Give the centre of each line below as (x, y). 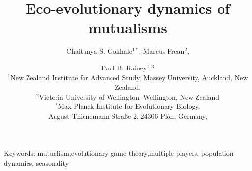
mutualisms (128, 27)
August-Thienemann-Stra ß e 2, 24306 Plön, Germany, (128, 116)
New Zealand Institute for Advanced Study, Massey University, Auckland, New (129, 77)
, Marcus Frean (162, 51)
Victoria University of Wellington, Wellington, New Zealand (129, 96)
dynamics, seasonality (37, 163)
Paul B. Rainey (124, 67)
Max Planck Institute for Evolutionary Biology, (129, 106)
